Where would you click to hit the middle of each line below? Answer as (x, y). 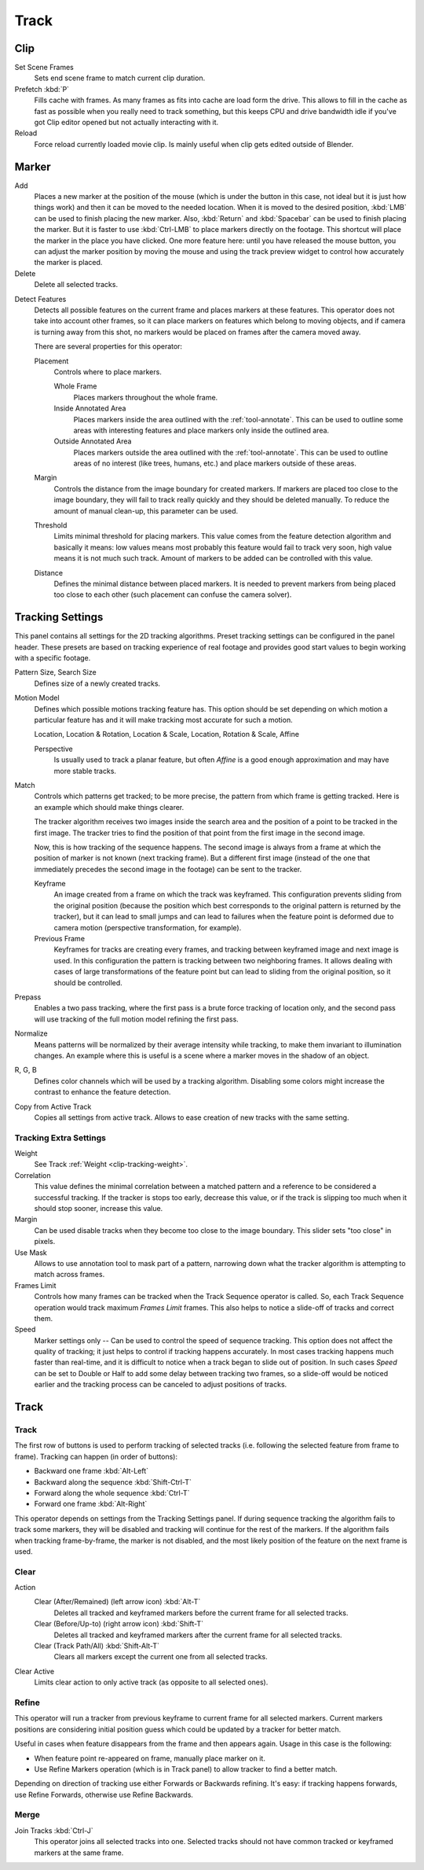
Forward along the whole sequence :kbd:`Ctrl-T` (112, 1493)
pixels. (45, 1242)
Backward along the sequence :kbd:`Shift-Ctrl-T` (113, 1482)
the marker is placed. (68, 263)
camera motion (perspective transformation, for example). (148, 927)
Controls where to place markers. (108, 372)
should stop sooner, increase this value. (99, 1208)
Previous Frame (60, 939)
